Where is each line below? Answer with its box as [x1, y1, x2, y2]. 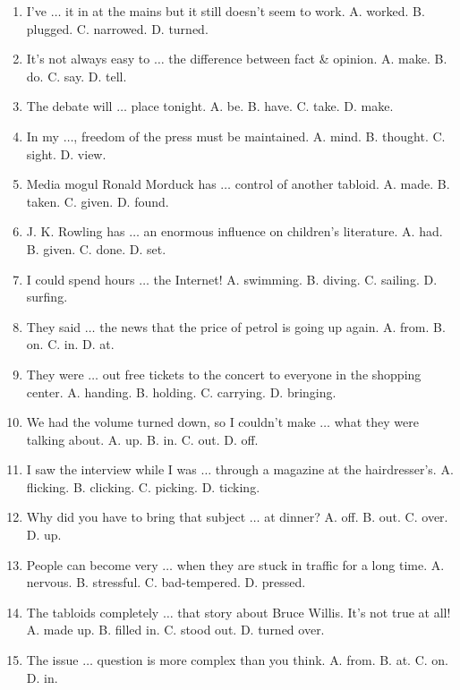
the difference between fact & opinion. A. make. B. [168, 49, 447, 68]
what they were [334, 413, 419, 431]
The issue [26, 651, 79, 669]
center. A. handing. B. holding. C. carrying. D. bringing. [26, 382, 336, 401]
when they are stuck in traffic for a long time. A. [176, 555, 445, 574]
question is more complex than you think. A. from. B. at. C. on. [97, 651, 449, 669]
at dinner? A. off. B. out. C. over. [264, 507, 448, 526]
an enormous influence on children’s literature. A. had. [143, 222, 443, 241]
